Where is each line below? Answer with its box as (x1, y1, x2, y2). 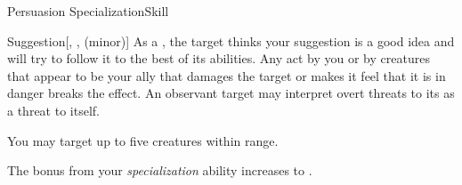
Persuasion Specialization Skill (7, 2, 169, 20)
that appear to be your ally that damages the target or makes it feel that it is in (7, 66, 446, 84)
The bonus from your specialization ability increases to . (7, 161, 312, 180)
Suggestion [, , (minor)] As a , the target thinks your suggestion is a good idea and (7, 31, 455, 50)
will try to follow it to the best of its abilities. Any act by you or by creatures (7, 49, 430, 68)
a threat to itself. (7, 101, 100, 119)
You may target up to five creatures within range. (7, 131, 279, 149)
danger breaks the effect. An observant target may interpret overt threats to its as (7, 84, 455, 102)
